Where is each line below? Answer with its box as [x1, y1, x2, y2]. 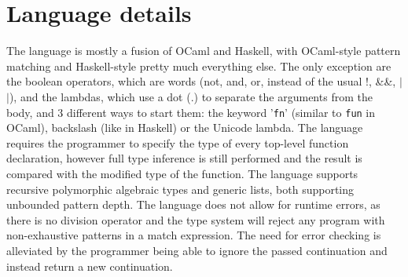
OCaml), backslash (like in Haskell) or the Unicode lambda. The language [6, 119, 363, 136]
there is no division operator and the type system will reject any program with [6, 211, 385, 228]
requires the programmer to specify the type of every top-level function [6, 134, 349, 151]
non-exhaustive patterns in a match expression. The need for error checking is [6, 227, 381, 243]
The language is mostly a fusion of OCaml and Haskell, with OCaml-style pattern [6, 42, 401, 59]
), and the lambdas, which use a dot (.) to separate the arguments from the [9, 88, 373, 104]
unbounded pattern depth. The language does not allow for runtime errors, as [6, 196, 380, 213]
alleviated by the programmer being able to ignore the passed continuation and [6, 242, 388, 258]
